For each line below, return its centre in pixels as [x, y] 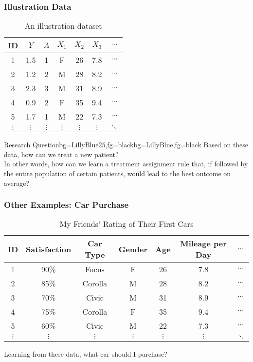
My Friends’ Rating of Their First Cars [126, 224]
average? [17, 183]
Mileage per [203, 243]
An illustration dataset [63, 26]
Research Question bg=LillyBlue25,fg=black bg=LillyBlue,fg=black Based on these [126, 145]
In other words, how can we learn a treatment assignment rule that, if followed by [126, 164]
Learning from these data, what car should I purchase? [86, 354]
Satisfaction [49, 249]
